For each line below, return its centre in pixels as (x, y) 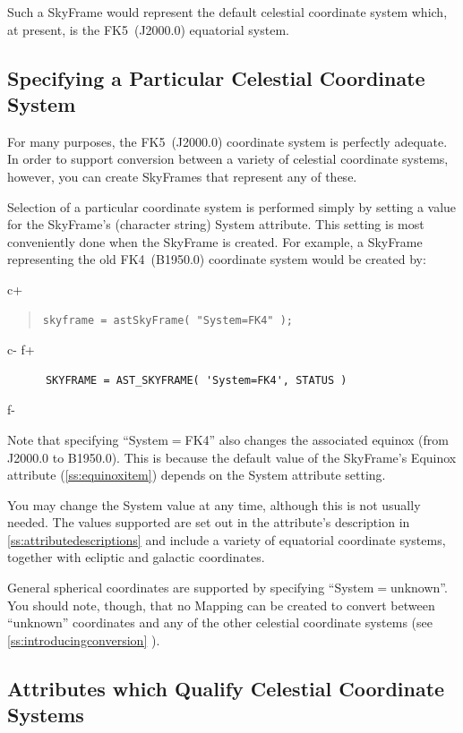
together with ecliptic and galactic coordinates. (136, 557)
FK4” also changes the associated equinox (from (317, 439)
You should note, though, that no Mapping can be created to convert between (221, 605)
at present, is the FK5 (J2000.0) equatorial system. (148, 29)
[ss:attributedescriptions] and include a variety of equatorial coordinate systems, (227, 539)
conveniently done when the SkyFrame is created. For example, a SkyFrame (215, 241)
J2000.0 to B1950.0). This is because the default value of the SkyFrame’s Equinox (232, 457)
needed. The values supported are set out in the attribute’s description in (209, 522)
